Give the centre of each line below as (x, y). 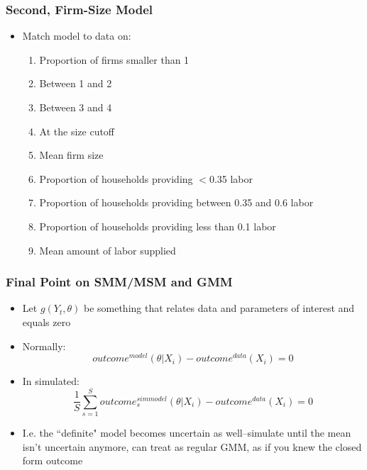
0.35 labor (231, 178)
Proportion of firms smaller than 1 (114, 59)
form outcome (53, 460)
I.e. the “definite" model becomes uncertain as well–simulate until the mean (187, 432)
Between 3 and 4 (76, 107)
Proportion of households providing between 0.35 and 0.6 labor (176, 202)
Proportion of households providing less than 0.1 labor (158, 226)
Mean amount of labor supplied (108, 250)
